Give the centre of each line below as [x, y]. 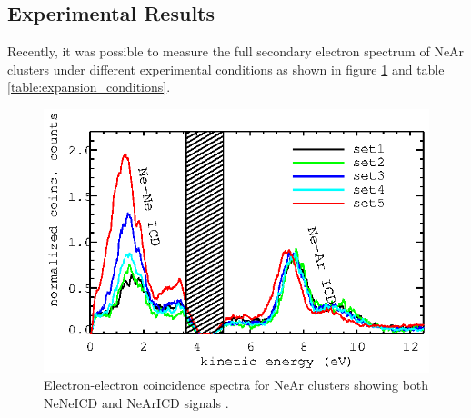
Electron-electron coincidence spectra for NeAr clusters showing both [236, 385]
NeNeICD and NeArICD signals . [136, 402]
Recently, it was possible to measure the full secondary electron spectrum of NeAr [236, 51]
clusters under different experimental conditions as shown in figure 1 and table [226, 69]
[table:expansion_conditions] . [89, 87]
